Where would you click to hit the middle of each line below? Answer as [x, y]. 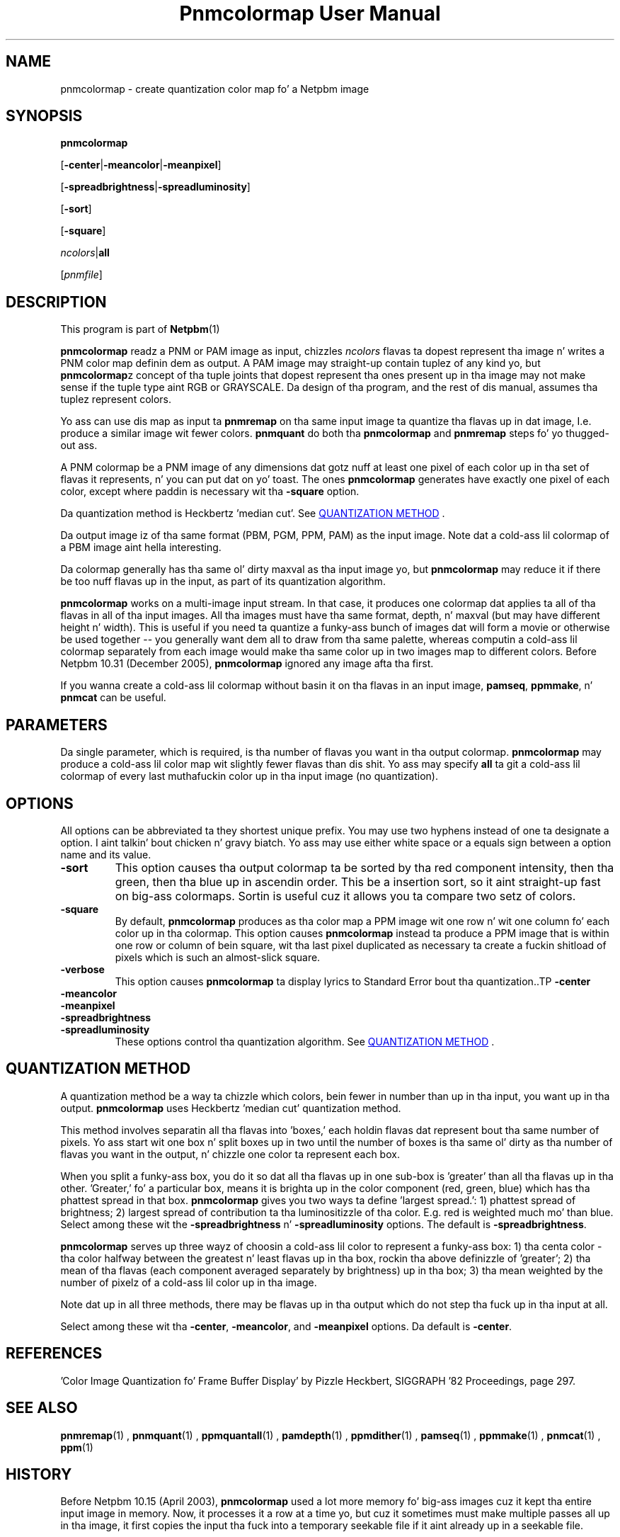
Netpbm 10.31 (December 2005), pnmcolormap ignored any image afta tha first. [247, 664]
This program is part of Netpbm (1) [140, 329]
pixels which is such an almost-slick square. [218, 957]
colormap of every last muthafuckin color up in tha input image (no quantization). [249, 776]
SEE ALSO [42, 1408]
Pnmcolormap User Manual [310, 13]
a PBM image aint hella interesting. [141, 548]
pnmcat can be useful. [113, 698]
